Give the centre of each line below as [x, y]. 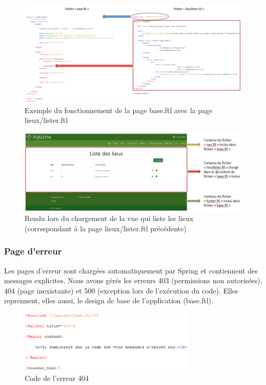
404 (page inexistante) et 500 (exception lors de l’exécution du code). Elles [121, 290]
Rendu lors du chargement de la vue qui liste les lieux [109, 218]
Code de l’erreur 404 [57, 378]
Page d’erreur [33, 251]
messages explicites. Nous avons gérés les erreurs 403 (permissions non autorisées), [133, 280]
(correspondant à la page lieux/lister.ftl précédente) [106, 228]
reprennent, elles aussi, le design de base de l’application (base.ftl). [109, 300]
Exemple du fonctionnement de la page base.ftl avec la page [119, 110]
